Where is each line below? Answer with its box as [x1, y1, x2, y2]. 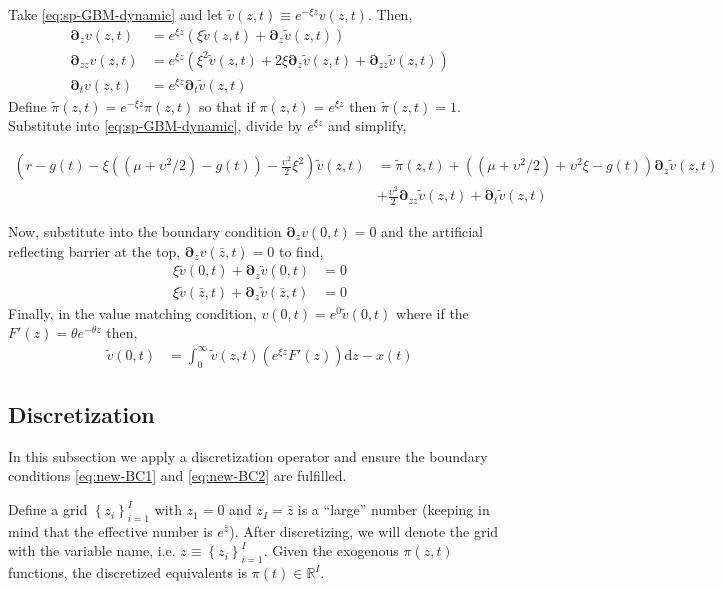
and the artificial [381, 220, 483, 241]
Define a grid [8, 499, 88, 520]
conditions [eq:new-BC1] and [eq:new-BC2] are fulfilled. [8, 465, 347, 486]
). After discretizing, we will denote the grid [229, 520, 499, 541]
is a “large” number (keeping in [297, 499, 490, 520]
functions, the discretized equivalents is [8, 562, 248, 583]
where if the [396, 302, 469, 323]
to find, [278, 240, 324, 261]
